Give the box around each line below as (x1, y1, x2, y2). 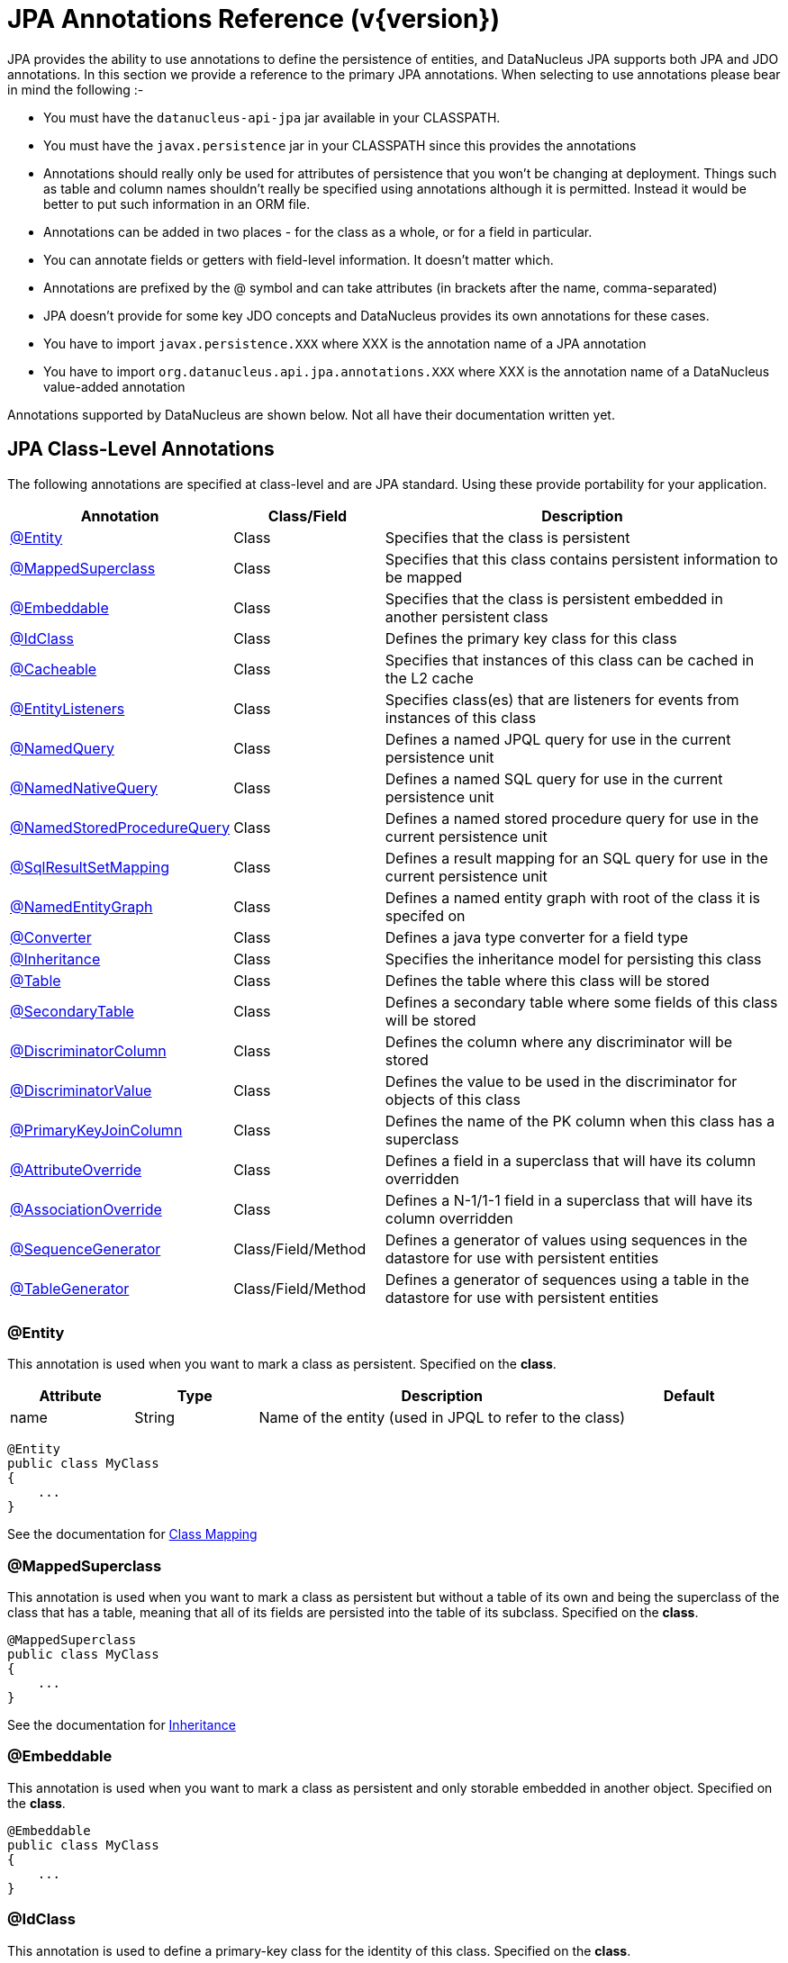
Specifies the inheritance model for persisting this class (385, 949, 762, 968)
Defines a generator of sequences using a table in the (385, 1270, 749, 1289)
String (134, 1408, 176, 1427)
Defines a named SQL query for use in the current (385, 769, 723, 788)
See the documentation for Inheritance (7, 1717, 236, 1733)
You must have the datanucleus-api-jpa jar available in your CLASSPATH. (43, 109, 501, 125)
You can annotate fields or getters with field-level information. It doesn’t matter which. (43, 251, 554, 267)
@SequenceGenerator (10, 1239, 161, 1258)
